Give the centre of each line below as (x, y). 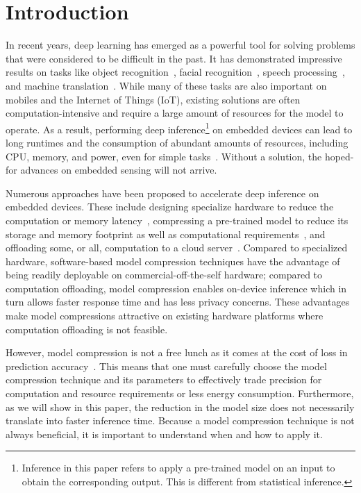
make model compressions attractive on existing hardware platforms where (165, 316)
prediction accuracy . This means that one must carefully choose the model (166, 366)
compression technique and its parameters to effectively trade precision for (164, 379)
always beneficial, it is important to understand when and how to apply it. (164, 434)
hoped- (339, 156)
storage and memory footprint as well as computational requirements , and (166, 234)
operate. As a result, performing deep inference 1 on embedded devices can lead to (179, 128)
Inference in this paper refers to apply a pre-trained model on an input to (178, 468)
